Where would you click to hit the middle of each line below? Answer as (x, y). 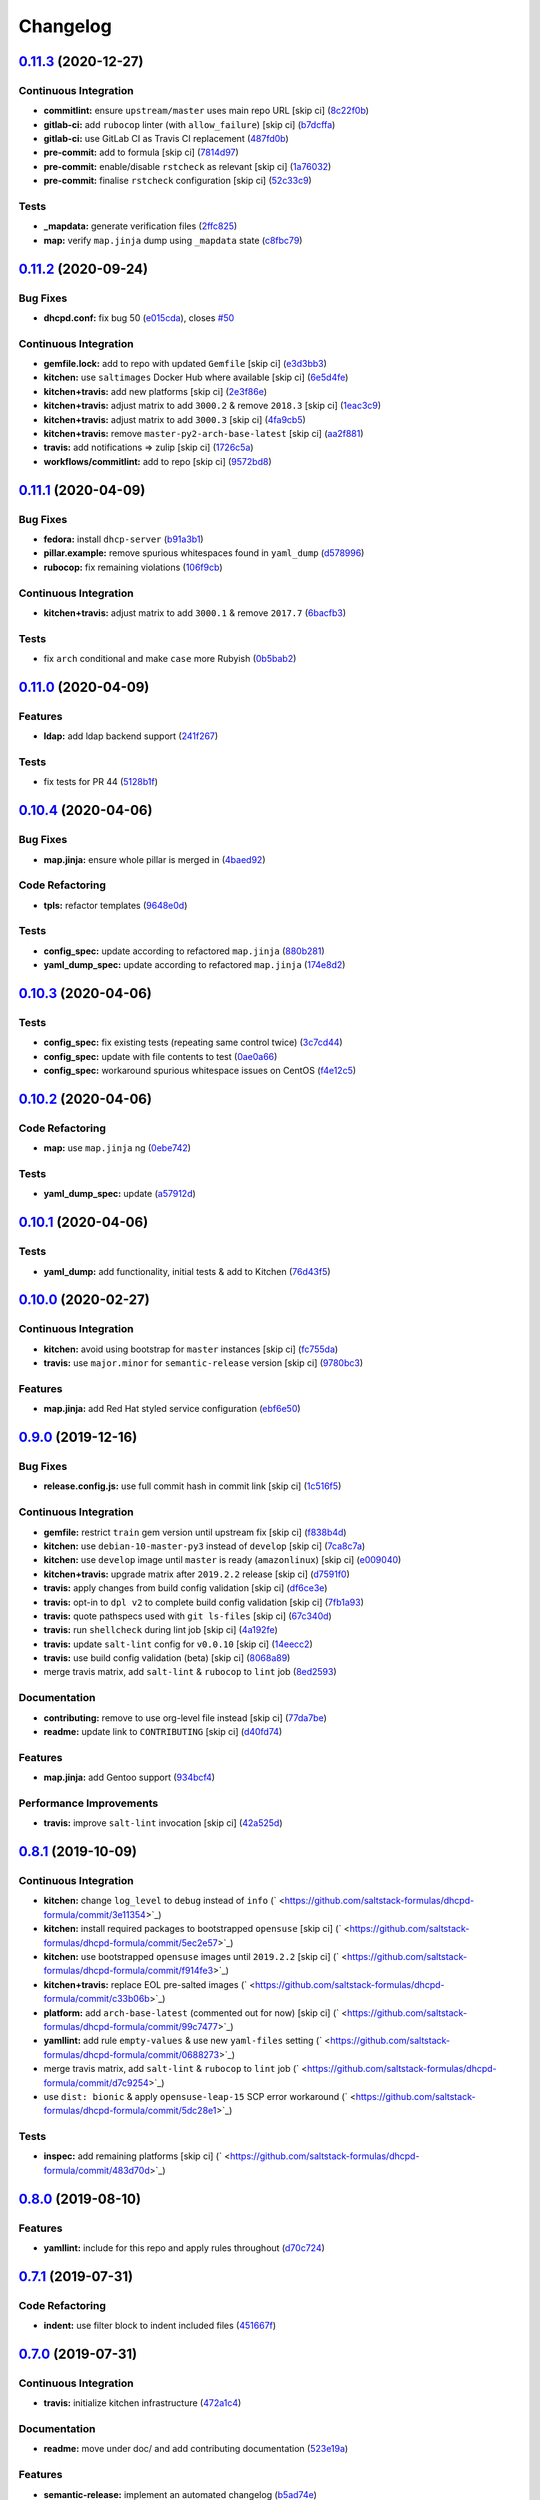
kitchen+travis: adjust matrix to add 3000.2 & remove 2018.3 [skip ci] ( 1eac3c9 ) (212, 406)
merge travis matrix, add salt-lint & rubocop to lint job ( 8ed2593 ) (190, 1672)
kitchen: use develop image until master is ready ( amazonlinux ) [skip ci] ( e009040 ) (222, 1560)
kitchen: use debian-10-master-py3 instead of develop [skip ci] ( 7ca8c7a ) (204, 1546)
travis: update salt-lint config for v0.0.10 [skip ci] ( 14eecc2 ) (178, 1644)
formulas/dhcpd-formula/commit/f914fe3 (128, 1971)
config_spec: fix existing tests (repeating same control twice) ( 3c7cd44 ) (193, 1042)
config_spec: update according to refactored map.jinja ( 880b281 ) (184, 951)
